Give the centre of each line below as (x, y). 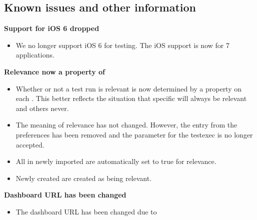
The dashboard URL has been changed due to (86, 211)
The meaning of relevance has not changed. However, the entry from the (126, 125)
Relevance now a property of (54, 71)
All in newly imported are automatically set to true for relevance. (116, 161)
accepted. (30, 144)
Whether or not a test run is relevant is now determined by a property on (129, 88)
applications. (35, 55)
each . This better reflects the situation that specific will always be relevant (131, 98)
